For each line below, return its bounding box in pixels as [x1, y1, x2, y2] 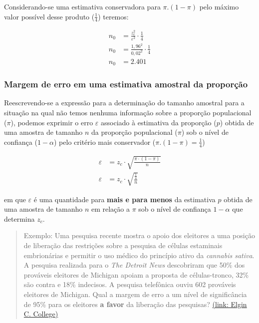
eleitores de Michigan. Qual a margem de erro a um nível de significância [23, 289, 247, 300]
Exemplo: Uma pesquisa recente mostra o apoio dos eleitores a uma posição [23, 230, 255, 241]
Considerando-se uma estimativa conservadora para [4, 1, 161, 11]
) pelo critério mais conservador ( [54, 136, 156, 147]
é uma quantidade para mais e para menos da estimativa [33, 194, 216, 204]
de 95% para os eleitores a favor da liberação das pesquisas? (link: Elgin [23, 299, 247, 309]
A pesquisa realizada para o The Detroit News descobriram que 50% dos [23, 260, 245, 270]
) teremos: [98, 11, 129, 21]
